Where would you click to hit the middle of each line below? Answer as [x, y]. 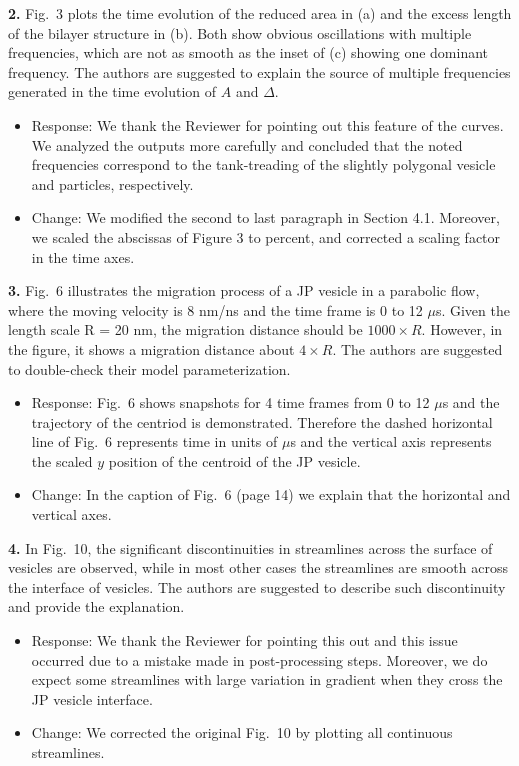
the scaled [62, 460]
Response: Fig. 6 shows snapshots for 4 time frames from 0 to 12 [230, 402]
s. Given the [472, 309]
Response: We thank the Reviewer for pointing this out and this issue [244, 640]
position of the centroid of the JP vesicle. [234, 460]
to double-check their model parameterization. [149, 368]
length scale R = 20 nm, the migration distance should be [185, 329]
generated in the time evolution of [112, 91]
